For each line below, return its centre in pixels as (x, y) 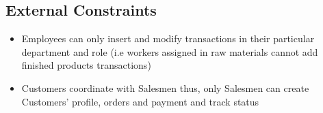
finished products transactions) (86, 65)
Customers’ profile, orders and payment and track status (140, 101)
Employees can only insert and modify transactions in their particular (168, 38)
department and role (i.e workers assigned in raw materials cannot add (170, 51)
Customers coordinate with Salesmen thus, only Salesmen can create (165, 87)
